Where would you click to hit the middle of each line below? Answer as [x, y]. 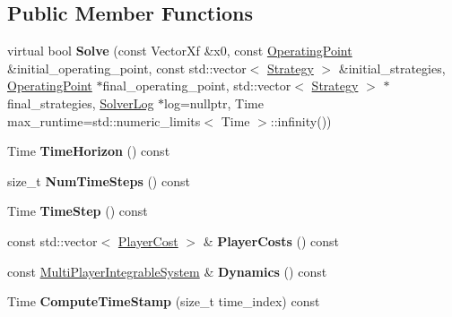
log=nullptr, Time [214, 103]
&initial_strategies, [392, 68]
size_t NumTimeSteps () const [99, 180]
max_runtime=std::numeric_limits [104, 120]
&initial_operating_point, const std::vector [127, 68]
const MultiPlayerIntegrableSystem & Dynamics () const [167, 271]
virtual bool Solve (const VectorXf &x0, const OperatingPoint [180, 51]
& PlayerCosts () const [271, 240]
